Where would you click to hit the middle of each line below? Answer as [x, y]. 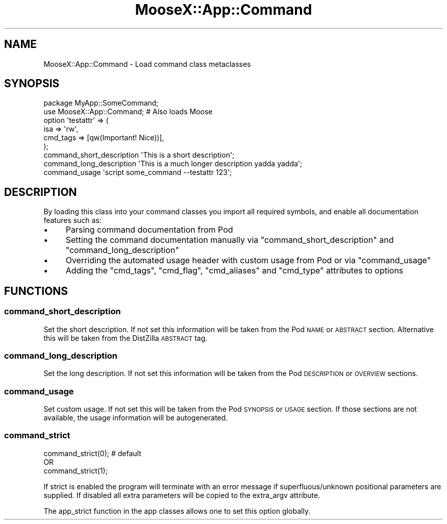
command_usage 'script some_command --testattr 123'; [138, 172]
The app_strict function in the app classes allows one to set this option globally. [177, 511]
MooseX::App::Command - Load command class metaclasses [147, 64]
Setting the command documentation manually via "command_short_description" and [230, 240]
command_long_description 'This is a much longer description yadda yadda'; [173, 164]
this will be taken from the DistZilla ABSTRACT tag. [126, 338]
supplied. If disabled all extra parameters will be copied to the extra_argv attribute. [182, 495]
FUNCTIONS [36, 291]
